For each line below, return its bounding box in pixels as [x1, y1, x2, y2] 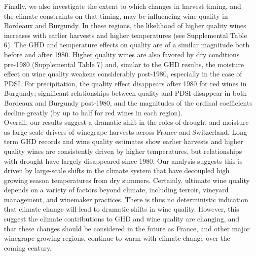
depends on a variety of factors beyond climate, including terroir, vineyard [4, 184, 229, 195]
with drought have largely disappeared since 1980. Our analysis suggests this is [4, 155, 243, 166]
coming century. [4, 242, 52, 253]
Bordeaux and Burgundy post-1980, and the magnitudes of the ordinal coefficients [4, 97, 253, 108]
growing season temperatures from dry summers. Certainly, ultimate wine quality [4, 175, 250, 185]
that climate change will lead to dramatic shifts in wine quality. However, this [4, 204, 239, 214]
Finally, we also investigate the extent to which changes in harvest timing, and [4, 1, 241, 11]
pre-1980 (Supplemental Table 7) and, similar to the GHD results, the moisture [4, 59, 244, 69]
